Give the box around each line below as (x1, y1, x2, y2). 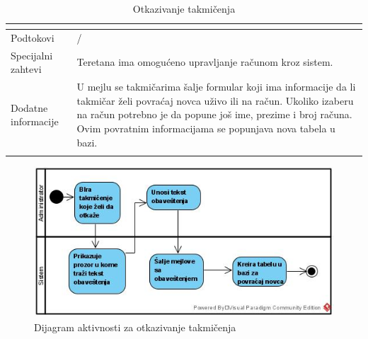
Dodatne (11, 100, 48, 115)
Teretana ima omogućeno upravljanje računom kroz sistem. (76, 54, 333, 69)
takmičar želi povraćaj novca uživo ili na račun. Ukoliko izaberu (76, 93, 354, 108)
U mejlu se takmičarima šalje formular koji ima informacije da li (76, 79, 356, 94)
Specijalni (11, 47, 53, 62)
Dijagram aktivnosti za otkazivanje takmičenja (34, 320, 236, 335)
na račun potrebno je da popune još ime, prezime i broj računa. (76, 107, 352, 122)
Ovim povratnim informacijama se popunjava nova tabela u (76, 120, 335, 135)
